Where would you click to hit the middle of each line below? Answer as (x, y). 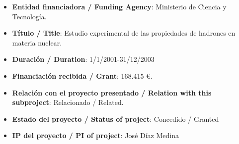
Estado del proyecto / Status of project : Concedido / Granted (116, 119)
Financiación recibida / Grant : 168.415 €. (82, 75)
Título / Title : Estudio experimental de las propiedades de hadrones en (124, 33)
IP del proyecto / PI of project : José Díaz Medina (95, 135)
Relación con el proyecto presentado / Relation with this (112, 92)
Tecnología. (29, 16)
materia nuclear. (37, 42)
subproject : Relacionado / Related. (68, 102)
